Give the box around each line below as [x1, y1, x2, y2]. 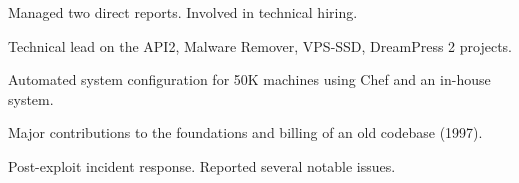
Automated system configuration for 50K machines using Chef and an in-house [8, 69, 491, 90]
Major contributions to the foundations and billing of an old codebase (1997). [8, 122, 483, 143]
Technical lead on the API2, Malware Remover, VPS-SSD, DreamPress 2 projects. [8, 35, 513, 56]
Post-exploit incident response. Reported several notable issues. [8, 155, 396, 176]
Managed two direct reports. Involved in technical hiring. [8, 2, 358, 22]
